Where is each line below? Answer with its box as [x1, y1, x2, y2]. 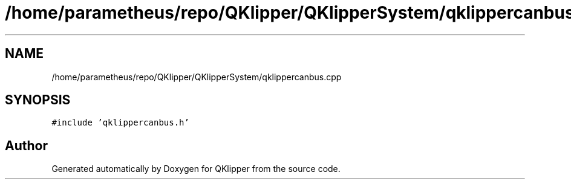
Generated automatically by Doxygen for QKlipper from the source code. [51, 163, 341, 174]
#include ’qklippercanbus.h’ [51, 118, 189, 128]
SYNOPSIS [5, 92, 71, 108]
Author [5, 138, 48, 153]
